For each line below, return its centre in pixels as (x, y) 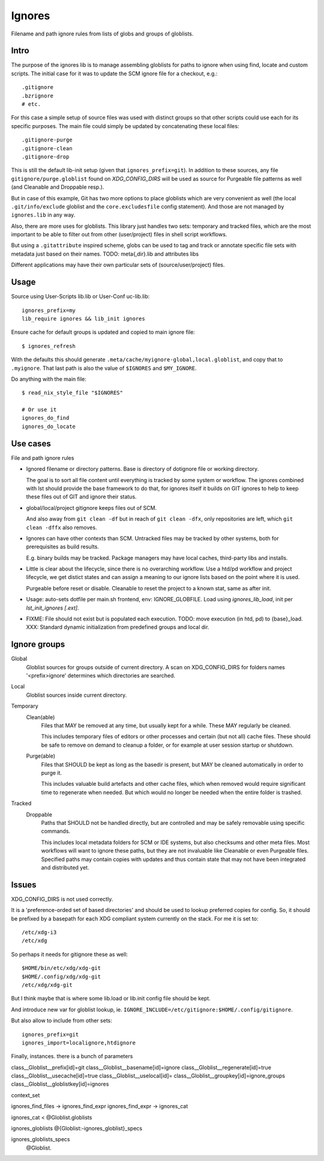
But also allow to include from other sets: (61, 1021)
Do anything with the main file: (49, 379)
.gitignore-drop (46, 157)
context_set (25, 1095)
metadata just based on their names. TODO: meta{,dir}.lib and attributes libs (105, 254)
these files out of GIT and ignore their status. (82, 497)
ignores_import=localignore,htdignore (79, 1043)
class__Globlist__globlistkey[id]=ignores (60, 1084)
